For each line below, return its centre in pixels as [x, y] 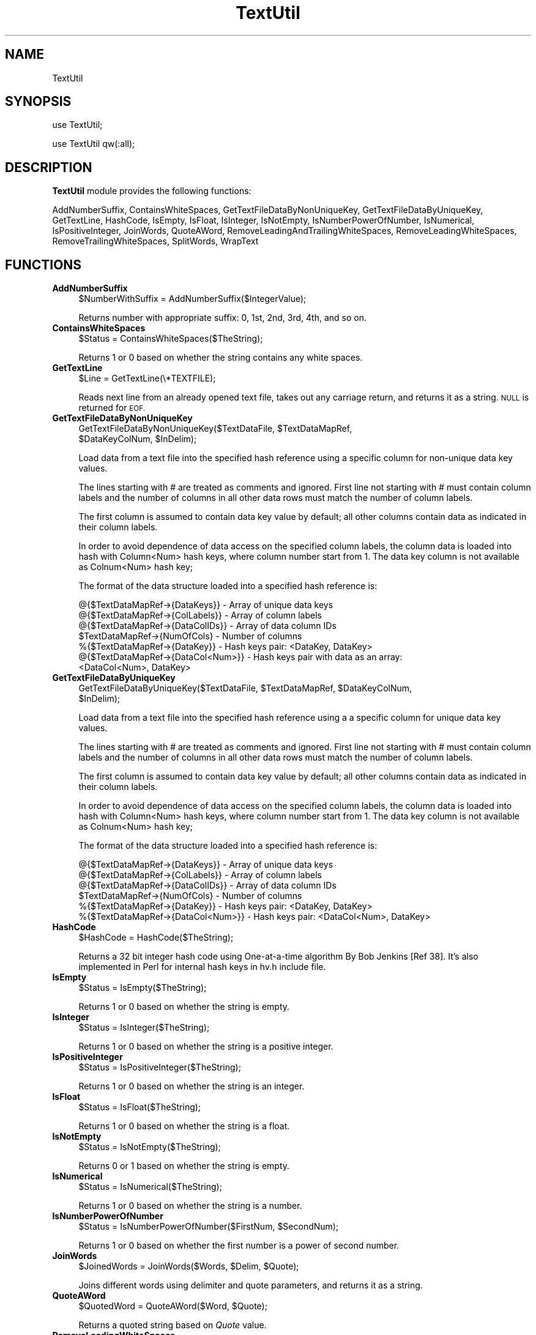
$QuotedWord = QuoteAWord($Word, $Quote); [173, 1306]
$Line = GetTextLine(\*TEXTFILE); [147, 378]
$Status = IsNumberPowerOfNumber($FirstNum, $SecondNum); [209, 1227]
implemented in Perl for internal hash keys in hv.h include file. [202, 967]
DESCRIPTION [49, 167]
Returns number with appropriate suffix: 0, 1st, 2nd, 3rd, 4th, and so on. [223, 318]
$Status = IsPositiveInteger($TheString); [160, 1067]
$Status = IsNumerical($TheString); [150, 1187]
